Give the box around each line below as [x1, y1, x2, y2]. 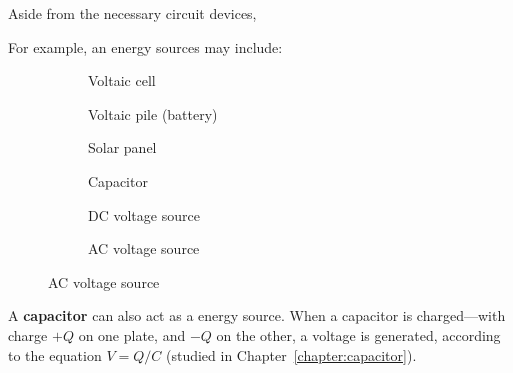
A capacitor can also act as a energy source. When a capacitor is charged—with [8, 305, 506, 326]
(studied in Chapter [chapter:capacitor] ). [165, 344, 417, 365]
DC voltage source [88, 204, 200, 225]
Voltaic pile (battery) [88, 103, 218, 124]
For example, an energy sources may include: [8, 36, 283, 57]
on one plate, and [78, 324, 186, 345]
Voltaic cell [88, 70, 156, 91]
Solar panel [88, 137, 157, 158]
